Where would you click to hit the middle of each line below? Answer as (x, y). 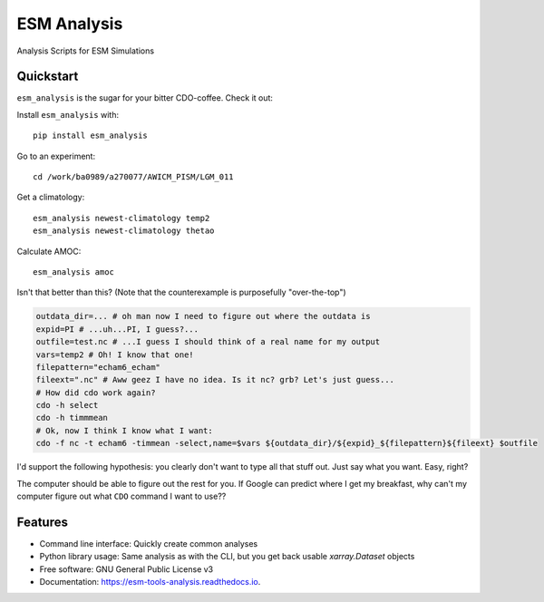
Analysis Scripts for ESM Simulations (85, 51)
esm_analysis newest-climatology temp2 (121, 218)
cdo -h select (67, 405)
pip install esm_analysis (91, 136)
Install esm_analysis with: (68, 114)
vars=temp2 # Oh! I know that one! (115, 354)
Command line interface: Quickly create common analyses (149, 543)
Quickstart (48, 77)
